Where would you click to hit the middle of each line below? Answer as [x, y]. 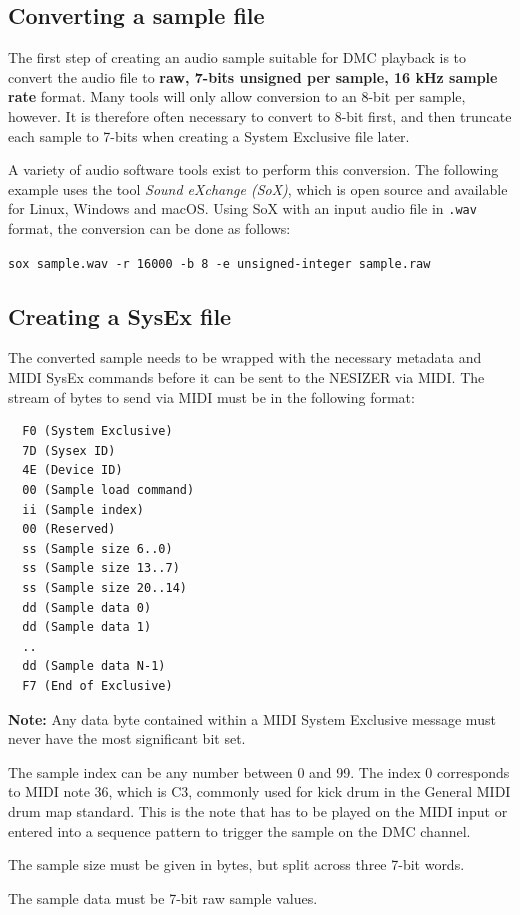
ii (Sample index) [83, 509]
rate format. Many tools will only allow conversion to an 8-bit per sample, [237, 96]
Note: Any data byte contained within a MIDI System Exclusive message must [252, 718]
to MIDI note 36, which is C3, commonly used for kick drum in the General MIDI [259, 791]
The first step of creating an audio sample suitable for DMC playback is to [237, 57]
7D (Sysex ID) [69, 450]
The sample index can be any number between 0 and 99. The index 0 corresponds [259, 771]
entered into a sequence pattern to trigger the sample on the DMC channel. [239, 830]
